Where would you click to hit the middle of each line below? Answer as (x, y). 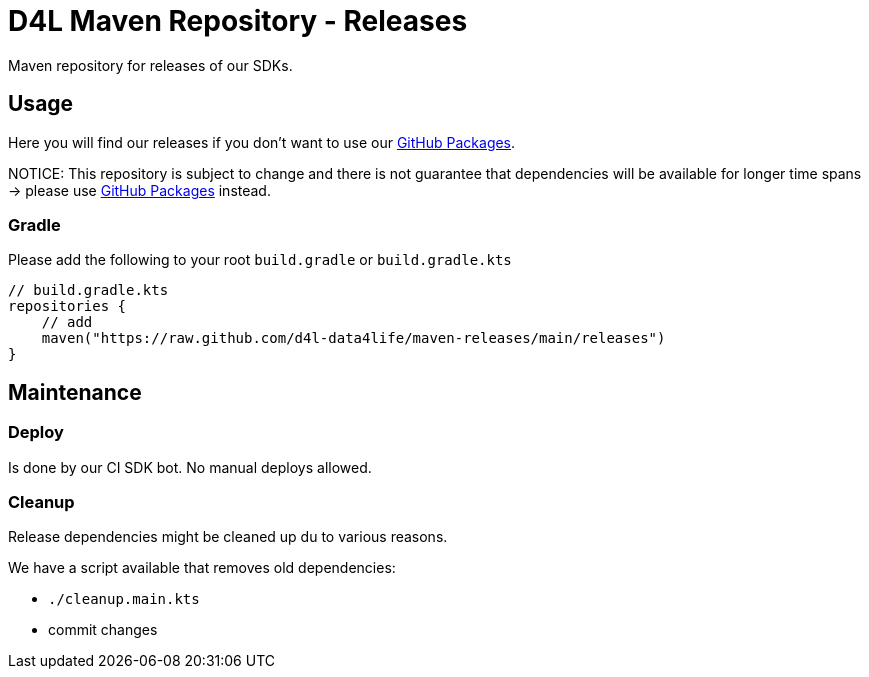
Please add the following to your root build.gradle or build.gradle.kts (260, 260)
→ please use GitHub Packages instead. (139, 190)
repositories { (67, 306)
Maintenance (75, 392)
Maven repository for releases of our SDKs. (150, 65)
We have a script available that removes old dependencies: (202, 568)
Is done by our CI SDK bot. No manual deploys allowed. (190, 467)
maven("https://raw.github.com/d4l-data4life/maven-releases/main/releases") (353, 338)
